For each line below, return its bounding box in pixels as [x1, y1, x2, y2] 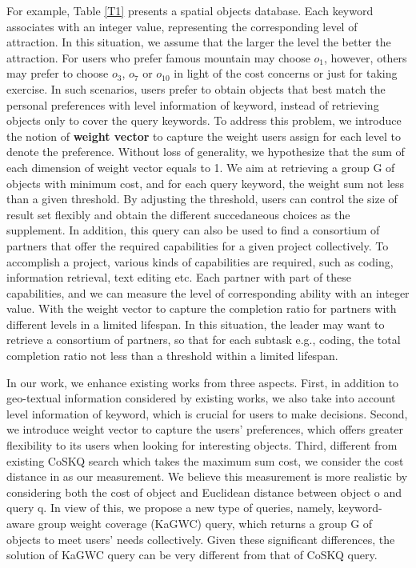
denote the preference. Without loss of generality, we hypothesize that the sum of [6, 143, 405, 160]
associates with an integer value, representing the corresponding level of [6, 18, 358, 34]
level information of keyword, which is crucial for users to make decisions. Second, [6, 405, 408, 422]
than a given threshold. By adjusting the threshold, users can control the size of [6, 190, 398, 207]
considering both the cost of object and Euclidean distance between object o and [6, 483, 402, 500]
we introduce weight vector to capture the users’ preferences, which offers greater [6, 421, 404, 438]
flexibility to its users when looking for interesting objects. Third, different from [6, 437, 398, 454]
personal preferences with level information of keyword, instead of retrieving [6, 96, 379, 113]
